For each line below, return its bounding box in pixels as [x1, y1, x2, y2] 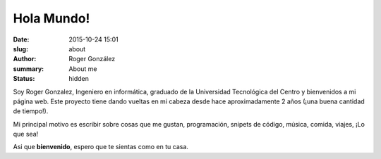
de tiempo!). [13, 107, 49, 115]
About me [68, 64, 97, 73]
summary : [13, 64, 44, 73]
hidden [68, 75, 90, 83]
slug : [13, 44, 28, 53]
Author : [13, 55, 37, 63]
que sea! [13, 130, 39, 139]
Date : [13, 35, 30, 44]
